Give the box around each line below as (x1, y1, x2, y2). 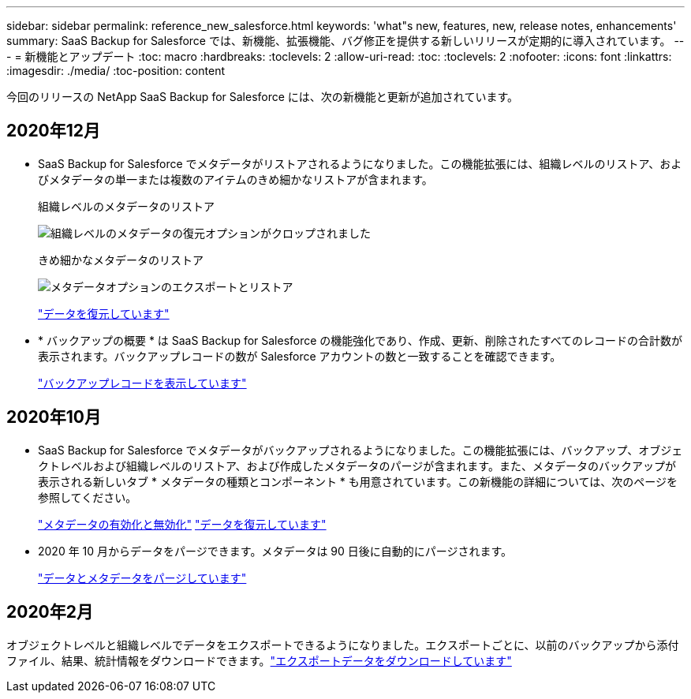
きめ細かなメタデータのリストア (38, 252, 204, 267)
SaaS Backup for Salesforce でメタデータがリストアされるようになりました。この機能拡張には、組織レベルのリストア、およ (38, 156, 682, 170)
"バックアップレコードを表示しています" (38, 376, 247, 390)
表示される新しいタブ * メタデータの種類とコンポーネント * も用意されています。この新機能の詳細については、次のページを (38, 474, 678, 488)
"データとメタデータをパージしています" (38, 570, 247, 585)
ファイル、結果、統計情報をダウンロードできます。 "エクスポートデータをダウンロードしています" (6, 653, 512, 667)
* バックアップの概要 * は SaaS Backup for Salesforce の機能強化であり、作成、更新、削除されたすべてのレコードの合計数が (38, 333, 683, 347)
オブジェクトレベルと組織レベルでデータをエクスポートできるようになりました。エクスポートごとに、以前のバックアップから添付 (6, 637, 679, 652)
